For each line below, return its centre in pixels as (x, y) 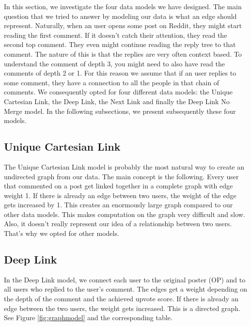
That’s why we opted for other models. (62, 233)
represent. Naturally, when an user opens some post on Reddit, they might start (123, 25)
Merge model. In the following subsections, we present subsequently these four (120, 111)
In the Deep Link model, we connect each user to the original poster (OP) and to (125, 279)
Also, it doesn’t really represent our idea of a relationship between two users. (118, 224)
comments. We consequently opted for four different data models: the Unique (118, 92)
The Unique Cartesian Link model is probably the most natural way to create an (124, 166)
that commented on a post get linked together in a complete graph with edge (118, 186)
